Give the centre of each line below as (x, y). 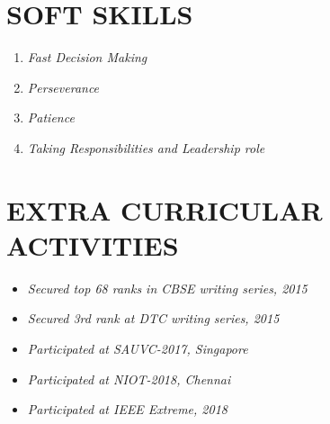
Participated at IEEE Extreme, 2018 (127, 409)
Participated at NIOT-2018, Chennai (129, 379)
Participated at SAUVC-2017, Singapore (138, 348)
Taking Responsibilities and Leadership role (146, 147)
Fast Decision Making (87, 57)
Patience (51, 117)
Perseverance (63, 87)
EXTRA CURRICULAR (165, 209)
